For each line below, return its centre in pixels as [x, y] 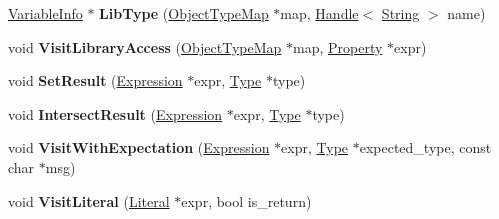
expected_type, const [425, 147]
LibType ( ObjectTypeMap [184, 13]
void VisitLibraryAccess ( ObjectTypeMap [145, 46]
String [400, 13]
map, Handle [319, 13]
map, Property [338, 46]
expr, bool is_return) [246, 200]
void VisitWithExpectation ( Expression [139, 147]
